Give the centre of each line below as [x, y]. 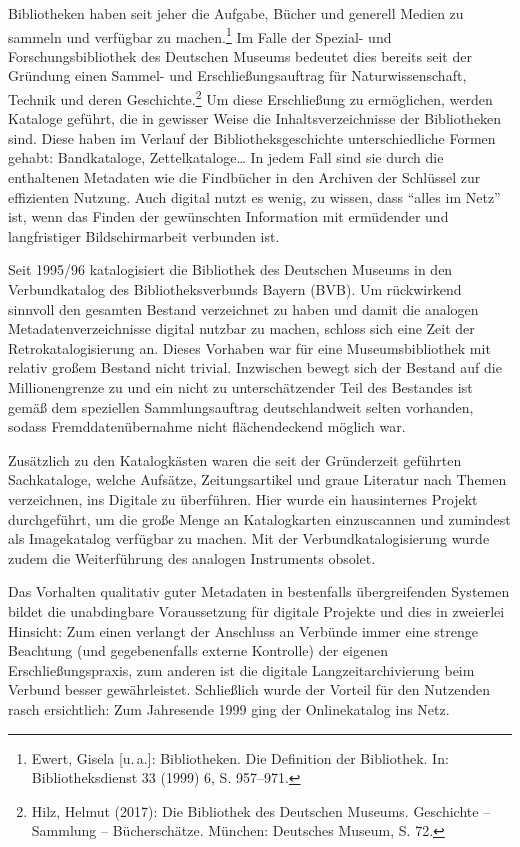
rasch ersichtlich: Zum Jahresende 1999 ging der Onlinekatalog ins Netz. [229, 708]
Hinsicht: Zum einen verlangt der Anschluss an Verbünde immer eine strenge [243, 630]
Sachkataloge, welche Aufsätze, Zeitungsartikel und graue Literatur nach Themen [257, 479]
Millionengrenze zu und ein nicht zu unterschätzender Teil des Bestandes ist [240, 387]
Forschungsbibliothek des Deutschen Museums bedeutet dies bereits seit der [240, 55]
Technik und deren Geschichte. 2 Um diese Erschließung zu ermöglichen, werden [250, 97]
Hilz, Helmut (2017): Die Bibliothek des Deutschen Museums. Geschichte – [261, 810]
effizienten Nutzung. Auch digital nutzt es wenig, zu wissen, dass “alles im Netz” [254, 196]
